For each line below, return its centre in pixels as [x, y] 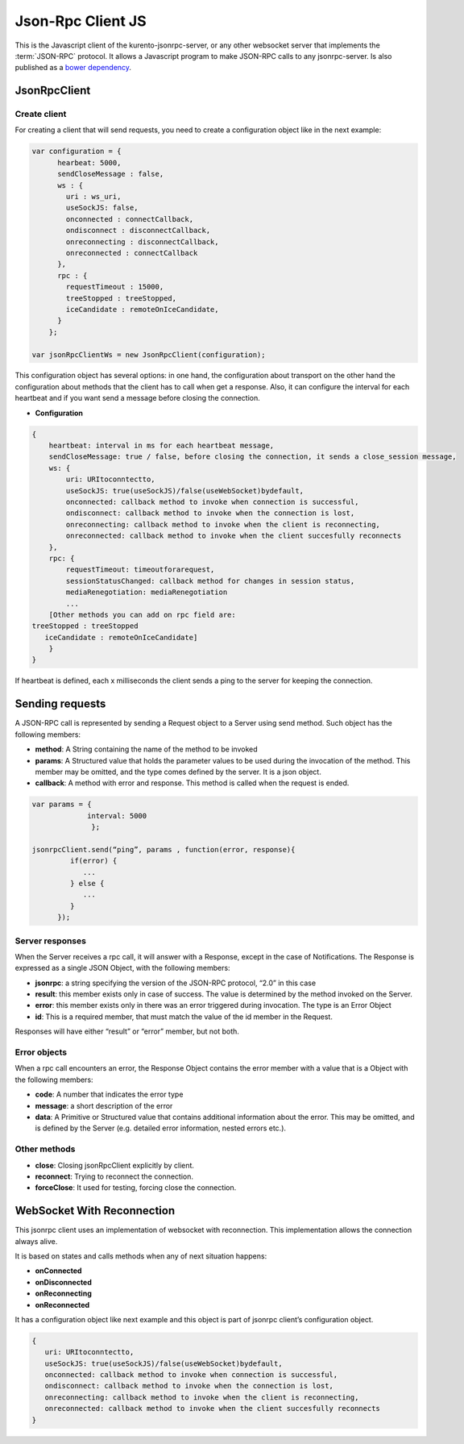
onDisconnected [64, 1282]
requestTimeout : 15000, [115, 287]
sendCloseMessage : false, [111, 174]
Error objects [41, 1052]
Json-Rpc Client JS [81, 21]
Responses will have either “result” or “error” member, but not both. [127, 1031]
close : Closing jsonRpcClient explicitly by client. [115, 1165]
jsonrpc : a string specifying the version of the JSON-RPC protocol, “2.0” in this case [176, 983]
